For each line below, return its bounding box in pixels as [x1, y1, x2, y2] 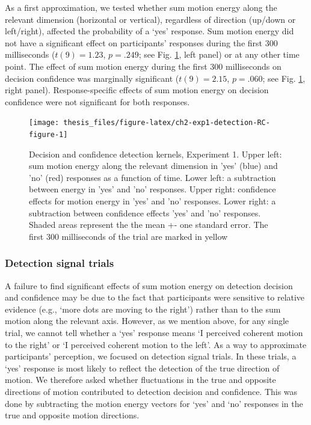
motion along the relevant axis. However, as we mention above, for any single [5, 314, 289, 327]
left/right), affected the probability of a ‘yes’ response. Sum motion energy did [5, 25, 294, 37]
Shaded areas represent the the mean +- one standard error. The [29, 218, 268, 231]
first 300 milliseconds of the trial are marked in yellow [29, 230, 228, 242]
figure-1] [29, 130, 68, 139]
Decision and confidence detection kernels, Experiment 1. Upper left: [29, 147, 282, 160]
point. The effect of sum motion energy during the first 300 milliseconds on [5, 60, 282, 72]
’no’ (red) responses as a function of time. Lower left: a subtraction [29, 171, 276, 183]
